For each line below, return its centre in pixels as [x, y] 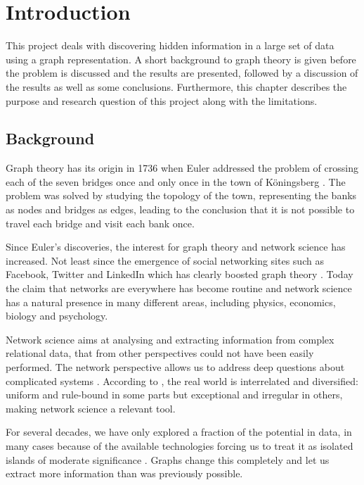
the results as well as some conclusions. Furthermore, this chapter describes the [176, 86]
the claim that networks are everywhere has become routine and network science [179, 288]
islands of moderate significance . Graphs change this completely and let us [168, 459]
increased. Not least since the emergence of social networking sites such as [165, 260]
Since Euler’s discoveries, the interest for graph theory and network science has [176, 247]
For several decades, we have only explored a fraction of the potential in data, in [179, 432]
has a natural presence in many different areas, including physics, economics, [171, 302]
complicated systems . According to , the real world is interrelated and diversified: [182, 380]
